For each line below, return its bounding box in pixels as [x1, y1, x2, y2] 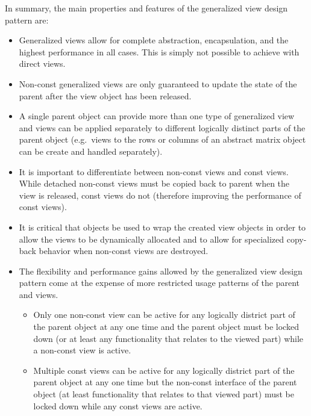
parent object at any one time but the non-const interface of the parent [33, 376, 297, 388]
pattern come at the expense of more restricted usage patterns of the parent [19, 276, 300, 289]
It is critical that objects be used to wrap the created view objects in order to [19, 220, 306, 233]
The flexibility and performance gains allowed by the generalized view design [19, 264, 303, 277]
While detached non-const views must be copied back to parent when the [19, 177, 290, 190]
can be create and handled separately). [19, 144, 163, 157]
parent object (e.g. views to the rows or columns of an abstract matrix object [19, 133, 306, 146]
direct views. [19, 57, 66, 70]
